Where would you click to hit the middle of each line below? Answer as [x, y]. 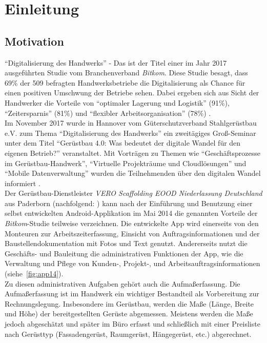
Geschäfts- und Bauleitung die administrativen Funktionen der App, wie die [124, 253]
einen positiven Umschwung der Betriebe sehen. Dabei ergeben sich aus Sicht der [132, 93]
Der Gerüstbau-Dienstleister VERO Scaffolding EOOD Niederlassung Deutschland [133, 193]
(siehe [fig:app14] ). [34, 274]
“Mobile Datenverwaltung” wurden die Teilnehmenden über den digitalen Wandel [133, 173]
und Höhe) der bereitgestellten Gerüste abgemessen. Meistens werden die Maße [129, 314]
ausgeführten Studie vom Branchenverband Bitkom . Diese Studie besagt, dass [126, 73]
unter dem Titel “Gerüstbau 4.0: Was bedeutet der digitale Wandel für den [123, 143]
